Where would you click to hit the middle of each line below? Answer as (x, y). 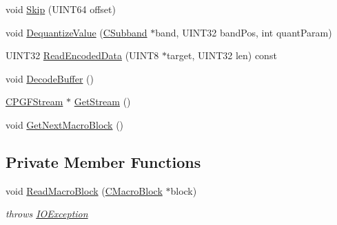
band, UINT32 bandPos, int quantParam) (244, 32)
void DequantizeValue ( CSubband (76, 32)
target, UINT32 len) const (222, 55)
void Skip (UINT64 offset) (61, 9)
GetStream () (102, 101)
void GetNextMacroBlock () (65, 124)
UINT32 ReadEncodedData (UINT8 (82, 55)
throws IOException (47, 214)
